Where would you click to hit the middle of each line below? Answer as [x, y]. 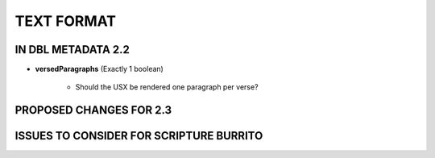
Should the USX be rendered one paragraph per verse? [167, 87]
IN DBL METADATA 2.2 [72, 50]
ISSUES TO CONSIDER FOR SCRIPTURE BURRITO [139, 136]
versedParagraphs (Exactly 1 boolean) [99, 69]
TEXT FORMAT [66, 21]
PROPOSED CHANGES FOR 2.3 [93, 110]
